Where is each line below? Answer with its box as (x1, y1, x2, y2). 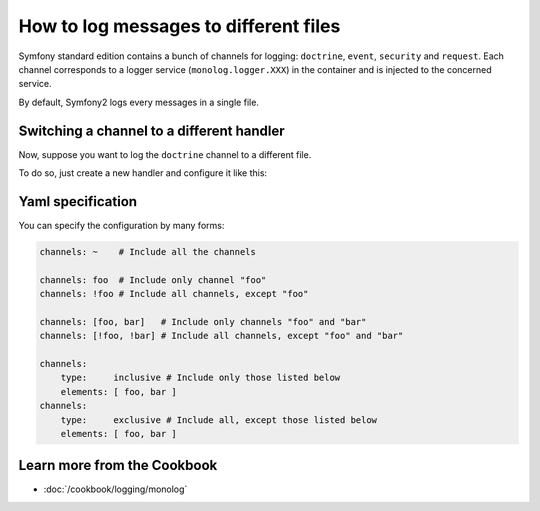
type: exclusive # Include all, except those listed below (60, 414, 378, 425)
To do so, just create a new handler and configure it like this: (18, 167, 268, 179)
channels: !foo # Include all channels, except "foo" (39, 288, 309, 300)
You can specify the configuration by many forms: (18, 219, 225, 231)
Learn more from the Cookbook (18, 457, 218, 474)
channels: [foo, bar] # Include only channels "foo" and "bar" (39, 316, 367, 327)
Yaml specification (18, 193, 138, 210)
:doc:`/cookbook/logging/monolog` (43, 483, 188, 495)
